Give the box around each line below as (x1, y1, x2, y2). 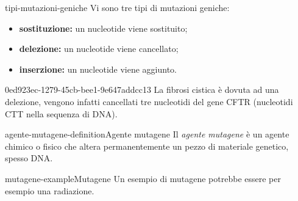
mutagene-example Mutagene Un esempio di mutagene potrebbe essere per (5, 172, 281, 185)
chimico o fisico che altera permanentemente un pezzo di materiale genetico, (5, 139, 289, 152)
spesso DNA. (5, 152, 53, 164)
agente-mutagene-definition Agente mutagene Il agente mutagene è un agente (5, 128, 289, 141)
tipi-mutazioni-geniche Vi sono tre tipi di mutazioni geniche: (5, 1, 230, 13)
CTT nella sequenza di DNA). (5, 107, 118, 120)
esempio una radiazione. (5, 184, 94, 197)
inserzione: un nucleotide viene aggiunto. (19, 62, 177, 75)
